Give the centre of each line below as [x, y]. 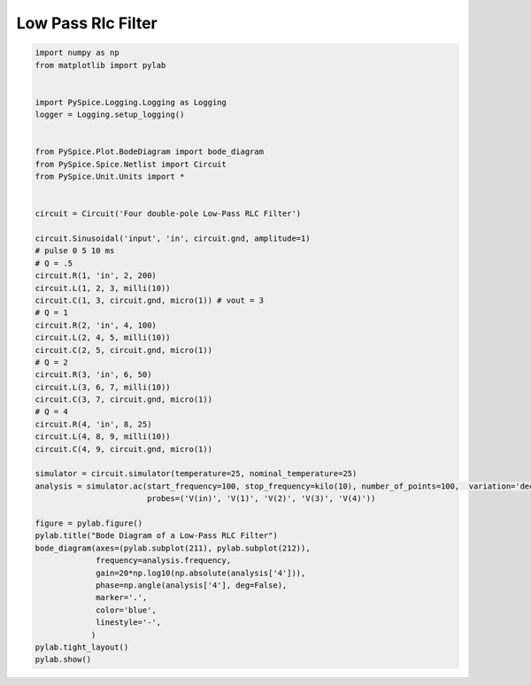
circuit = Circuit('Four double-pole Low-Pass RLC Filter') [168, 214]
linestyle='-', [129, 623]
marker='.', [122, 598]
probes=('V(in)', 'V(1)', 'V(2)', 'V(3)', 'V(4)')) [261, 499]
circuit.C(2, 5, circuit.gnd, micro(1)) [123, 350]
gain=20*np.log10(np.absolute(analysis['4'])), [201, 573]
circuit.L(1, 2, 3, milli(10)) [103, 288]
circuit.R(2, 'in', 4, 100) [96, 325]
